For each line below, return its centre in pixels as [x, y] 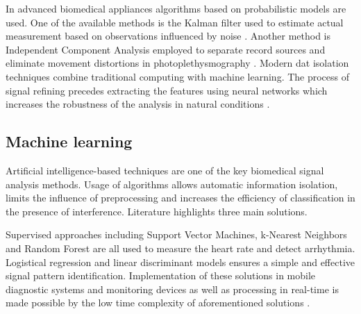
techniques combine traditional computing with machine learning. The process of [178, 76]
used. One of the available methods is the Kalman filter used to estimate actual [175, 22]
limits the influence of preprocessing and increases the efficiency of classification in [180, 198]
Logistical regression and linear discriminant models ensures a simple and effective [180, 262]
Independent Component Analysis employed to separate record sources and [166, 49]
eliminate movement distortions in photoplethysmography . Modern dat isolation [177, 63]
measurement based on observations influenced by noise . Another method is [168, 36]
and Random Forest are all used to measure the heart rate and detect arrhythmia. [180, 248]
